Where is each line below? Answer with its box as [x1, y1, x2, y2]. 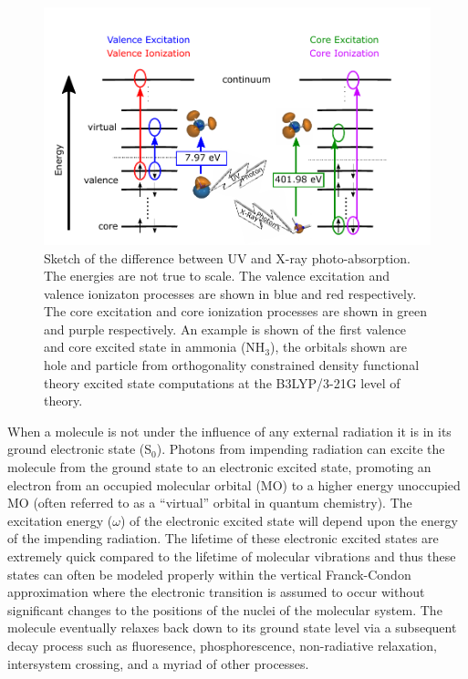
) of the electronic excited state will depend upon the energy [120, 510, 458, 530]
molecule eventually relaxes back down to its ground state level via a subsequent [7, 618, 457, 637]
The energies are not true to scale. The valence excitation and [44, 266, 390, 285]
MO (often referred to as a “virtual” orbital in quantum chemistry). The [7, 493, 412, 512]
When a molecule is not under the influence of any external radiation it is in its [7, 421, 452, 440]
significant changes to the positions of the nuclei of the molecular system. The [7, 600, 442, 619]
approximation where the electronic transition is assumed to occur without [7, 582, 425, 602]
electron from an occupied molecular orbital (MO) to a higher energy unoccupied [7, 475, 461, 494]
